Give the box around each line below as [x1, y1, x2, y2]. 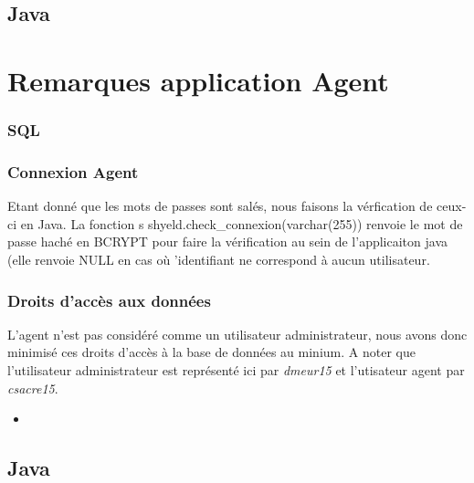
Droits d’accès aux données [7, 289, 211, 311]
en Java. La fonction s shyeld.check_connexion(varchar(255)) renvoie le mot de [20, 214, 463, 233]
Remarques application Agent [7, 61, 389, 99]
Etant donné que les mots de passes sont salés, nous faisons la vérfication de [7, 196, 433, 215]
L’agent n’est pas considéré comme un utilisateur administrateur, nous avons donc [7, 324, 468, 343]
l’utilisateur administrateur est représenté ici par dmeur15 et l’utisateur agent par [7, 361, 465, 379]
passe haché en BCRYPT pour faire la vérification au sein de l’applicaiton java [7, 232, 448, 251]
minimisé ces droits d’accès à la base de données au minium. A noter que [7, 342, 416, 362]
